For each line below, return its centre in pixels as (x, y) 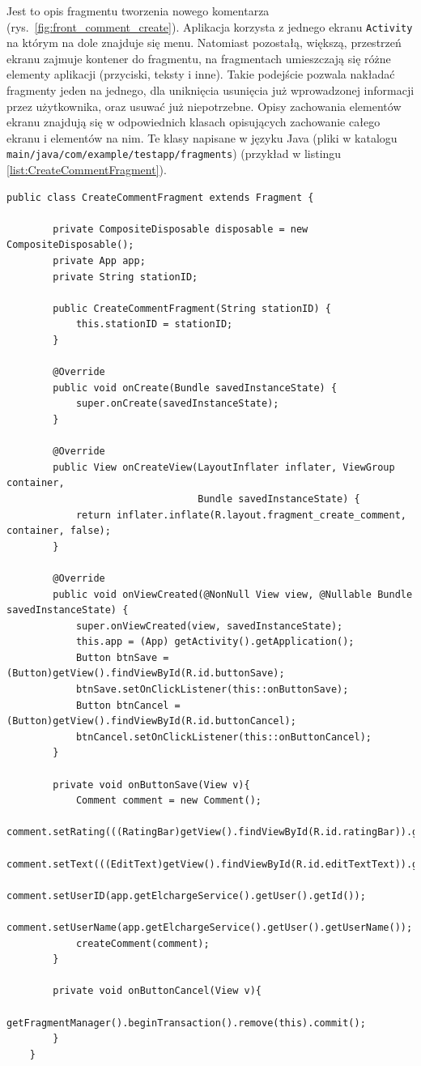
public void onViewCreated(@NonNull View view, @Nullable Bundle (233, 594)
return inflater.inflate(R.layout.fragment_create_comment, (241, 515)
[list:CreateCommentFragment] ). (87, 170)
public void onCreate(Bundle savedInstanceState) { (195, 388)
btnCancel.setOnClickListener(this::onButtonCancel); (224, 737)
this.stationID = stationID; (154, 324)
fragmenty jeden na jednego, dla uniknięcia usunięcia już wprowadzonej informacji (210, 90)
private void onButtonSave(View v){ (151, 785)
